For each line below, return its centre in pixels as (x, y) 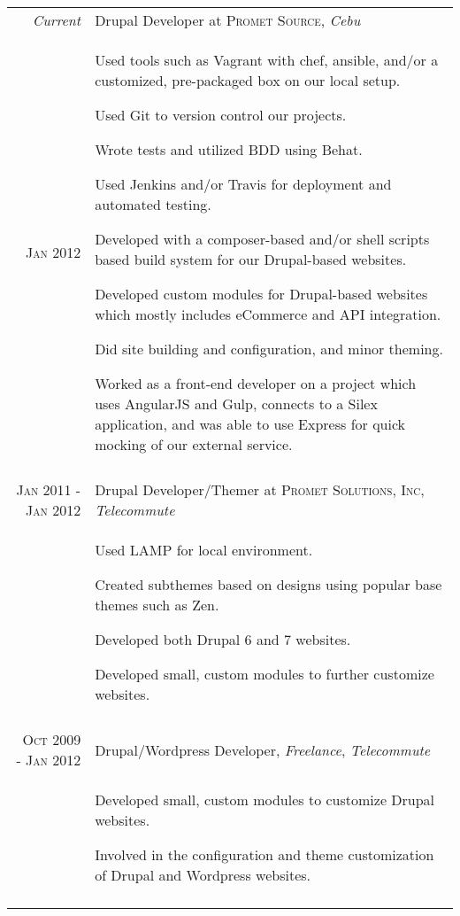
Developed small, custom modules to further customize (264, 674)
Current (57, 20)
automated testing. (153, 204)
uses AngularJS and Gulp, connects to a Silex (236, 404)
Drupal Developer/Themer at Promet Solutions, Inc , (260, 489)
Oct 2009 (52, 739)
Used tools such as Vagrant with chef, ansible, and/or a (267, 60)
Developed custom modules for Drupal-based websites (261, 294)
